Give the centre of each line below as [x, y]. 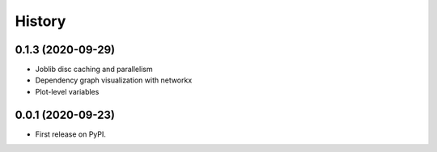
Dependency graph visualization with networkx [114, 80]
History [40, 21]
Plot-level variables [67, 91]
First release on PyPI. [71, 134]
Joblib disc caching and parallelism [94, 70]
